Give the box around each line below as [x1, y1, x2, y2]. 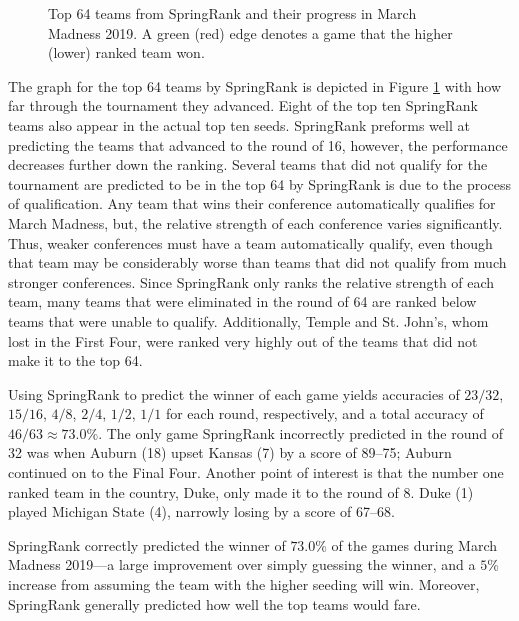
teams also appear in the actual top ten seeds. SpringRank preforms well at [8, 114, 470, 135]
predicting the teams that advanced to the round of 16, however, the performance [8, 134, 508, 155]
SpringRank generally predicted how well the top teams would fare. [8, 593, 421, 614]
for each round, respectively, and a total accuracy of [165, 403, 484, 424]
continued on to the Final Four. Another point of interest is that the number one [8, 462, 504, 483]
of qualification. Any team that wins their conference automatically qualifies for [8, 193, 496, 214]
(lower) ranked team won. [48, 42, 205, 63]
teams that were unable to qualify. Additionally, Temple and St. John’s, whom [8, 310, 489, 331]
